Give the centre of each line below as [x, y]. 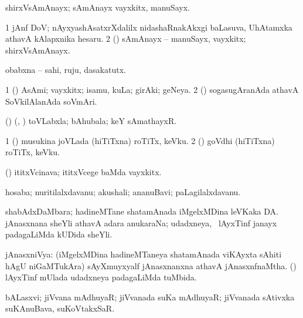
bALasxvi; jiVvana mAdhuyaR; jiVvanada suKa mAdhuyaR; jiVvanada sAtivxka [150, 297]
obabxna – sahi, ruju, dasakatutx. [66, 70]
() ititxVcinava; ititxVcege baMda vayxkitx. [84, 171]
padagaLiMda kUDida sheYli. [59, 234]
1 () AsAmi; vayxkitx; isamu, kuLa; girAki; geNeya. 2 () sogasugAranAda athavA [152, 89]
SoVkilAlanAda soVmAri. [51, 101]
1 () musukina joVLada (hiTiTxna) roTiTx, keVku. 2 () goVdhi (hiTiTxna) [140, 140]
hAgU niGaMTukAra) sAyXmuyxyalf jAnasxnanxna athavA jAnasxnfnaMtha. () [151, 265]
